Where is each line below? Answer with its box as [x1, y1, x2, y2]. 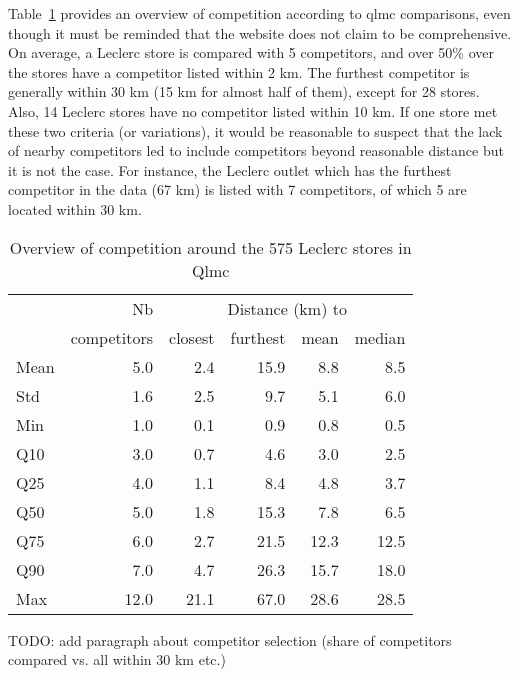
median [354, 325, 406, 349]
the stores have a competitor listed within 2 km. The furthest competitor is [8, 61, 470, 82]
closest [169, 325, 215, 349]
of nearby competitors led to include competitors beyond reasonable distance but [8, 140, 504, 161]
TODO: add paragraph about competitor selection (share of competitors [8, 629, 452, 650]
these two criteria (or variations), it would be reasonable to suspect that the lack [8, 120, 503, 141]
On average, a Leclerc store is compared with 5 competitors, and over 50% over [8, 42, 494, 63]
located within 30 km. [8, 198, 142, 219]
